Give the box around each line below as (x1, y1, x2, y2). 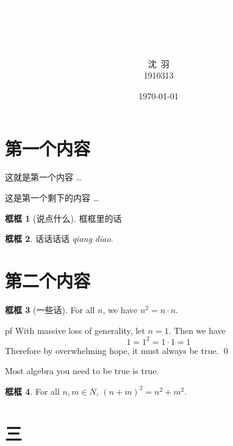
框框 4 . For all (5, 384, 60, 397)
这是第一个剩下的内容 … (5, 191, 99, 204)
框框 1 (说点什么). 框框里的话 (5, 211, 122, 224)
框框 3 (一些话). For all (5, 303, 95, 316)
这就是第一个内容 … (5, 171, 82, 183)
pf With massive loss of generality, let (5, 324, 145, 336)
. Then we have (168, 324, 226, 336)
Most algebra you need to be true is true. (5, 364, 159, 377)
